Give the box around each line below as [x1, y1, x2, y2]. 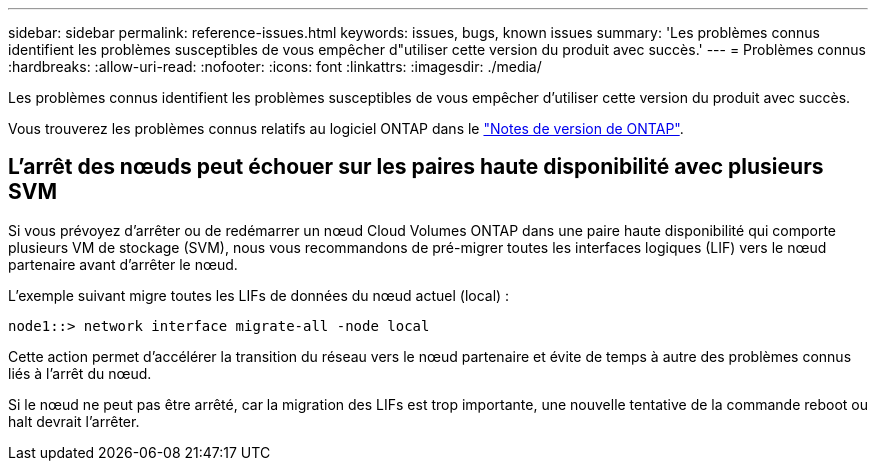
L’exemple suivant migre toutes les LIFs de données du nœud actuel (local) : [8, 286, 510, 304]
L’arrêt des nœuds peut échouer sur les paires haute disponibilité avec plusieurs [8, 154, 824, 180]
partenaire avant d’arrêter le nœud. [8, 255, 238, 273]
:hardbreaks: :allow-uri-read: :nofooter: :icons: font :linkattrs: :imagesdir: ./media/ [8, 58, 542, 75]
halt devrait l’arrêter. [8, 412, 140, 430]
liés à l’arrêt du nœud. [8, 364, 152, 382]
